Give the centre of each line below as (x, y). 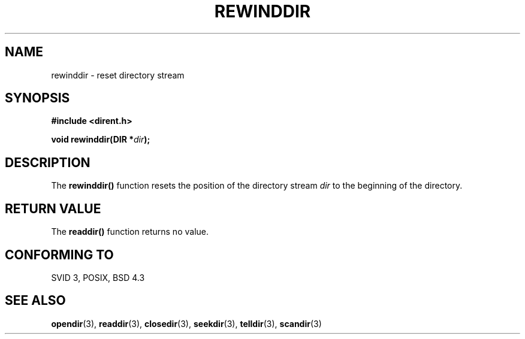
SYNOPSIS (37, 98)
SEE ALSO (35, 301)
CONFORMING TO (59, 255)
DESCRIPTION (48, 162)
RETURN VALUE (53, 208)
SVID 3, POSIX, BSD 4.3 (98, 277)
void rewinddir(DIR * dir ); (101, 140)
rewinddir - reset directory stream (118, 75)
